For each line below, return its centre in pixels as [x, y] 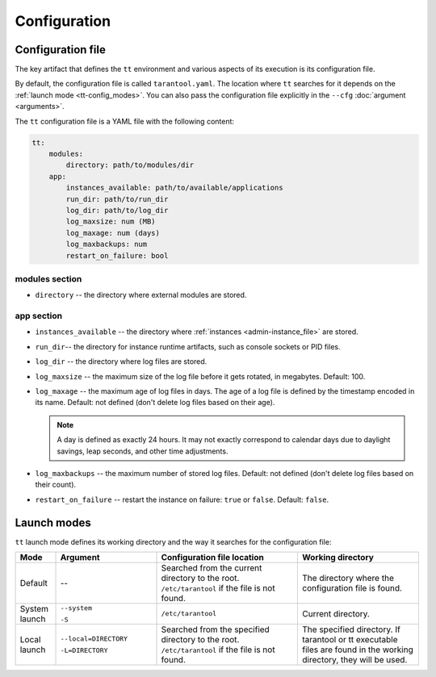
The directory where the [348, 578]
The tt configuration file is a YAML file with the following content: [124, 121]
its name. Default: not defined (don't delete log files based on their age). [155, 403]
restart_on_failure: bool [117, 255]
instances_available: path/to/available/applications [174, 188]
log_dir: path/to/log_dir [117, 210]
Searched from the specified [215, 629]
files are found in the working [358, 650]
